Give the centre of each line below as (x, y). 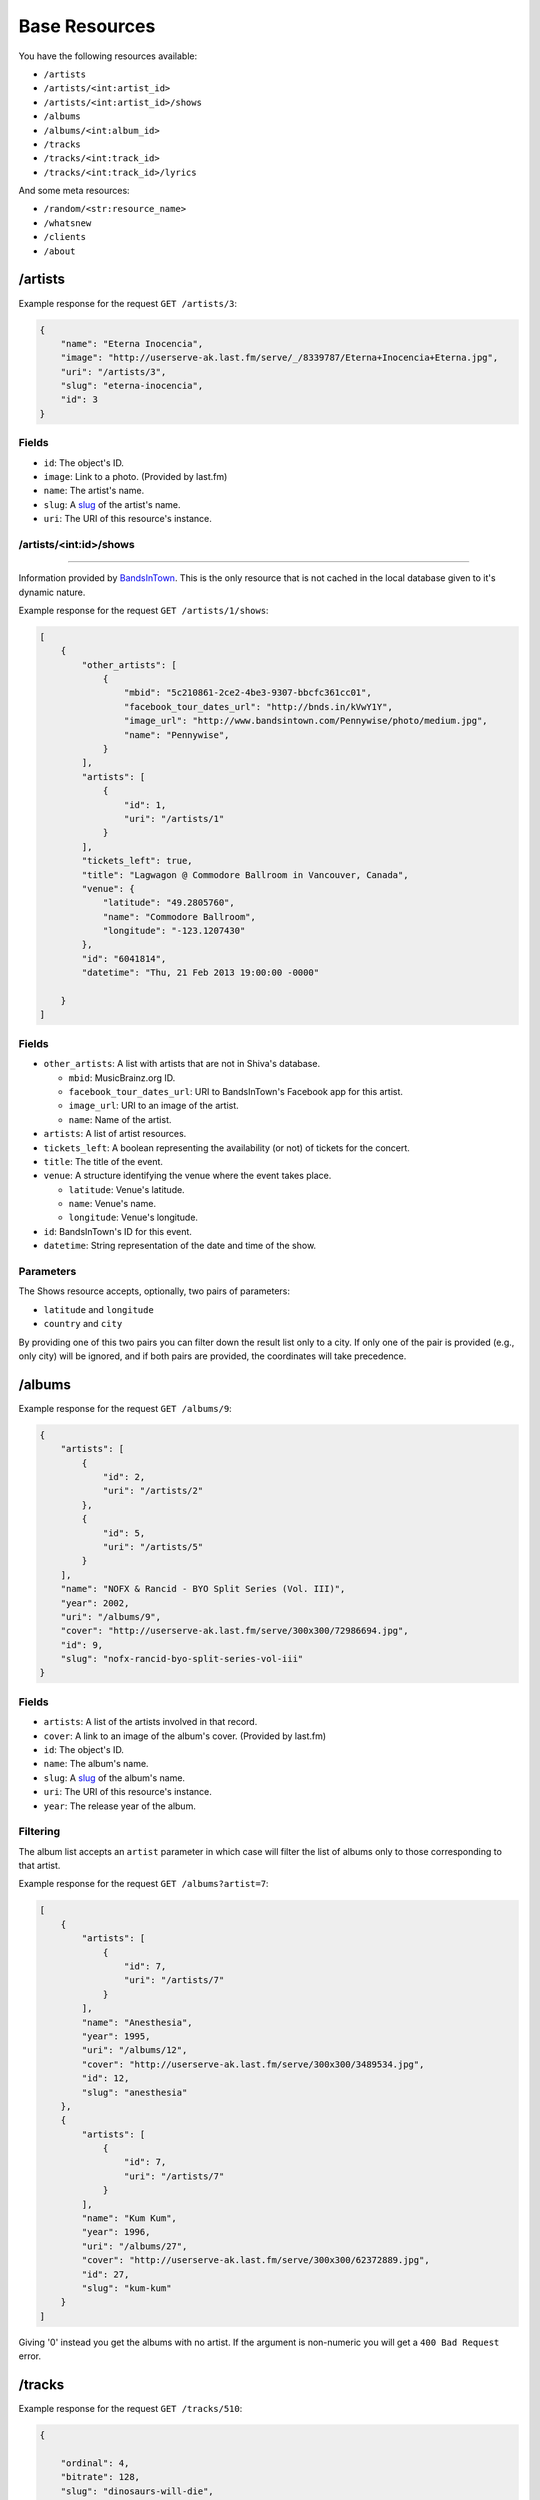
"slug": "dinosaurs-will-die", (137, 2491)
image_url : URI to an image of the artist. (153, 1106)
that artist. (39, 1866)
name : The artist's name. (94, 491)
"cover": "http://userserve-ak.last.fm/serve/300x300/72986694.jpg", (234, 1631)
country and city (83, 1324)
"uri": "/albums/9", (111, 1616)
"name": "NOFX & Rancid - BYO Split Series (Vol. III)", (203, 1589)
